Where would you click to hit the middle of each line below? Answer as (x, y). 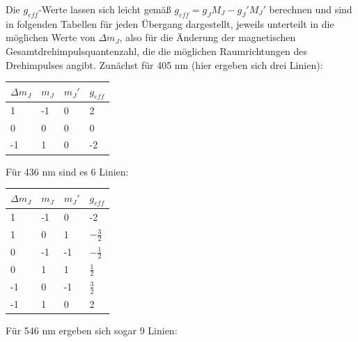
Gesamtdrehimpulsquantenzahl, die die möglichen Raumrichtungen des (157, 50)
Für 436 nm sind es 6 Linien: (67, 171)
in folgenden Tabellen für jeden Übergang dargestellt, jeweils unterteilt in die (170, 23)
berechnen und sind (311, 9)
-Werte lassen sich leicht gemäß (105, 9)
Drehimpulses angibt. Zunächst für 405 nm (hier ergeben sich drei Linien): (164, 64)
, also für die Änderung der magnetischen (208, 37)
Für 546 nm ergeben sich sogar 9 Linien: (92, 330)
